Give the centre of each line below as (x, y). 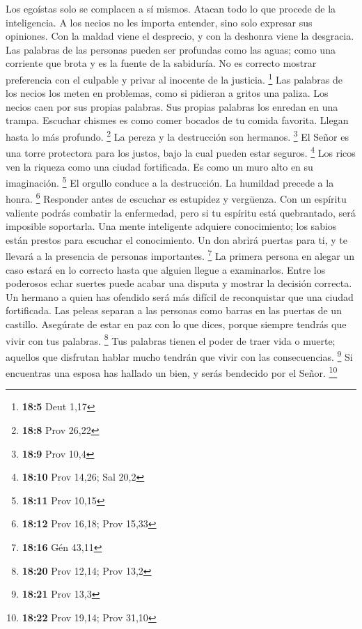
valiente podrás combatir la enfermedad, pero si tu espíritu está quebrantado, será (181, 212)
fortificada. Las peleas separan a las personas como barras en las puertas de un (174, 310)
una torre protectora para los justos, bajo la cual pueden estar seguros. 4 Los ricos (181, 152)
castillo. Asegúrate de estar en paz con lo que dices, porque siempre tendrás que (176, 324)
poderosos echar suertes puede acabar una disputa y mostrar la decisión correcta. (179, 283)
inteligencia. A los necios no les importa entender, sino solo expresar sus (159, 22)
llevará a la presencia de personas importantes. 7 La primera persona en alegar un (180, 255)
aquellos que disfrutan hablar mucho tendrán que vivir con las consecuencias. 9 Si (179, 355)
